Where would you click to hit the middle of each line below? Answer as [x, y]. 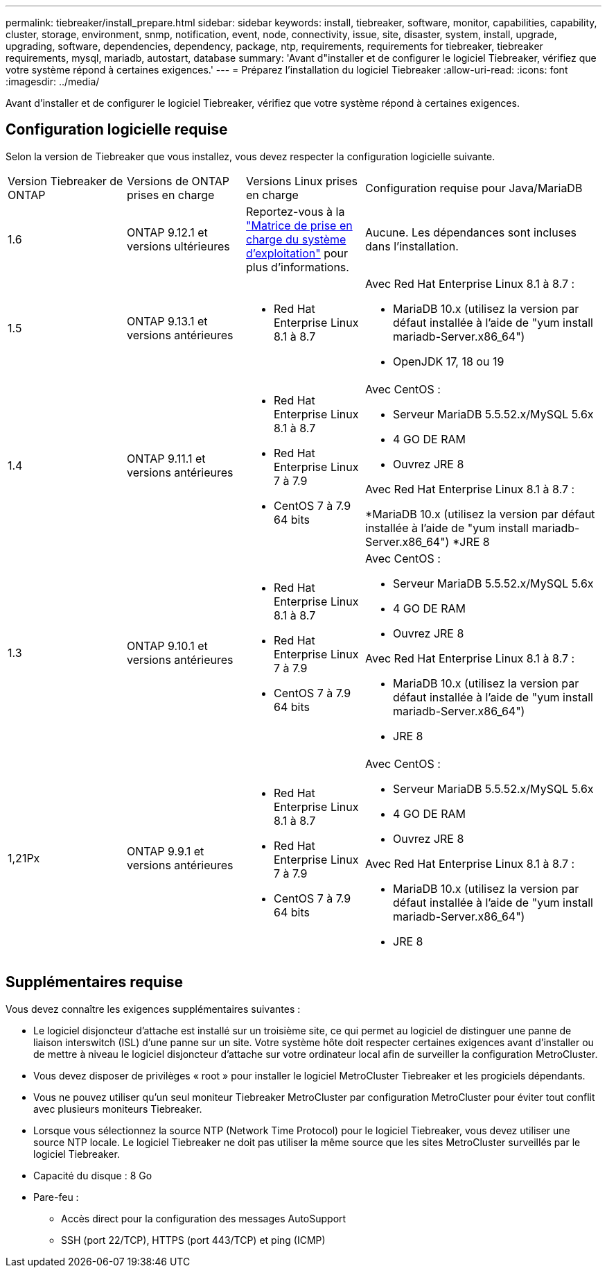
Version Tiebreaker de [65, 181]
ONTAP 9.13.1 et [167, 321]
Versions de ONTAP [178, 181]
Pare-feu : [56, 1197]
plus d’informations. [298, 267]
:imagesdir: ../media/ [53, 82]
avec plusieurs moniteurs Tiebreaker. [118, 1109]
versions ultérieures [178, 246]
